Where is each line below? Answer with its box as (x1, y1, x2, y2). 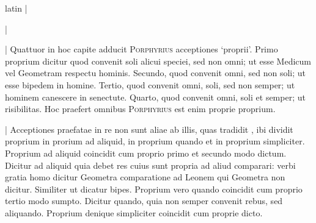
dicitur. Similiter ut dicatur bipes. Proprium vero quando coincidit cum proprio (5, 182, 303, 195)
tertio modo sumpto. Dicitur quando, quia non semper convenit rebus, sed (5, 194, 283, 207)
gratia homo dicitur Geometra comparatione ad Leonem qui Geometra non (5, 171, 285, 183)
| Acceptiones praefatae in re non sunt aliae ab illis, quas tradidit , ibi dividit (5, 122, 293, 135)
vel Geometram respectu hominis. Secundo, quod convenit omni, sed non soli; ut (5, 66, 306, 79)
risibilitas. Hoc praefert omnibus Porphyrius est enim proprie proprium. (5, 102, 276, 115)
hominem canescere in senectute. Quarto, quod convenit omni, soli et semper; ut (5, 90, 306, 103)
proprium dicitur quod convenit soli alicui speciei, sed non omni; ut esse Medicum (5, 54, 312, 67)
